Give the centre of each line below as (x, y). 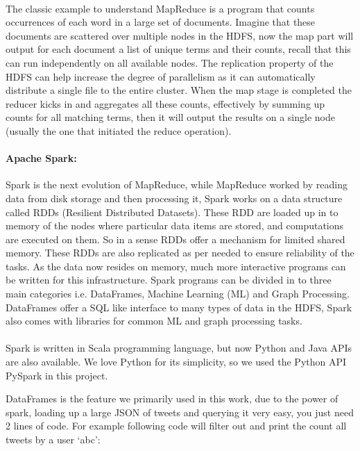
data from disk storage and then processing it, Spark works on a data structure (174, 198)
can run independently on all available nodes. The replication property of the (170, 62)
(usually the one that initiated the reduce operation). (119, 130)
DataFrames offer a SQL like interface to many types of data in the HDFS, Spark (179, 307)
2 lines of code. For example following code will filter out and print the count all (176, 426)
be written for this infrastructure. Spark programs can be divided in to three (169, 280)
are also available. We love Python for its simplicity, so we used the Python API (176, 362)
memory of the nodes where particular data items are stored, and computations (175, 225)
